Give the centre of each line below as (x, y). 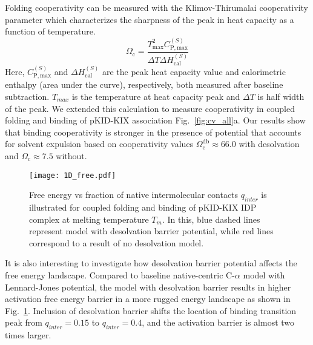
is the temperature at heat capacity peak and (156, 96)
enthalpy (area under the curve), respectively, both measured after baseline (144, 84)
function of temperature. (50, 31)
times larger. (28, 335)
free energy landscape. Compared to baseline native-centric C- (120, 274)
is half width (281, 96)
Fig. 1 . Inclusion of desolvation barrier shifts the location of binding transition (151, 310)
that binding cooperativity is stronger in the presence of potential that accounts (153, 132)
